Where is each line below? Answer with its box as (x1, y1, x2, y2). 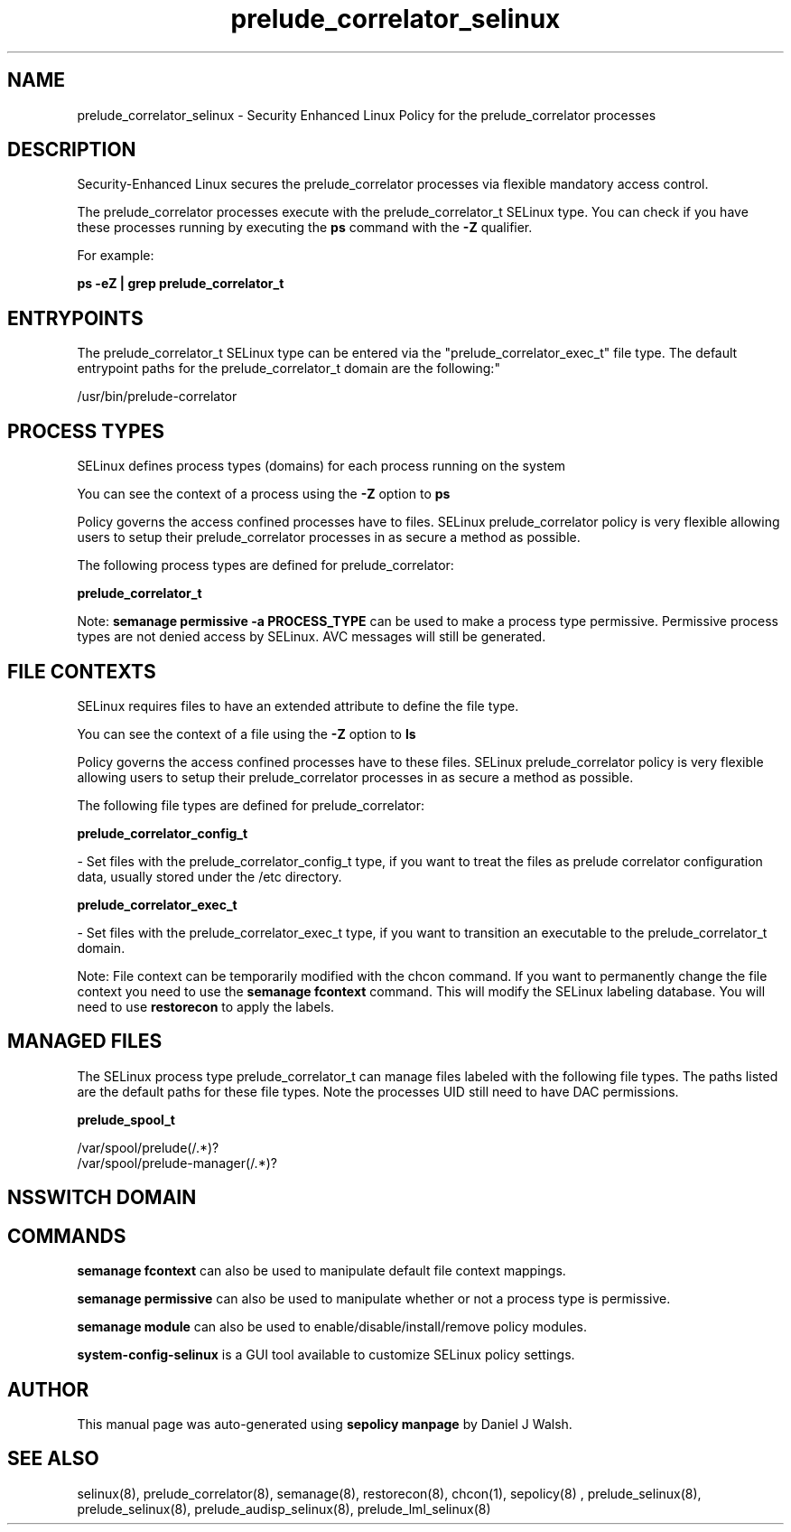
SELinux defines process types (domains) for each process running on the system (77, 458, 566, 474)
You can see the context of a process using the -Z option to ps (77, 486, 451, 502)
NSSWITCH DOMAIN (7, 1186, 197, 1210)
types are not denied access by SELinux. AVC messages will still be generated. (77, 629, 546, 645)
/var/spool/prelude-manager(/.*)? (77, 1154, 277, 1171)
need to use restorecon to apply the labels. (77, 998, 335, 1014)
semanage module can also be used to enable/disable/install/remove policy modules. (77, 1319, 588, 1335)
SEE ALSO (7, 1447, 99, 1471)
